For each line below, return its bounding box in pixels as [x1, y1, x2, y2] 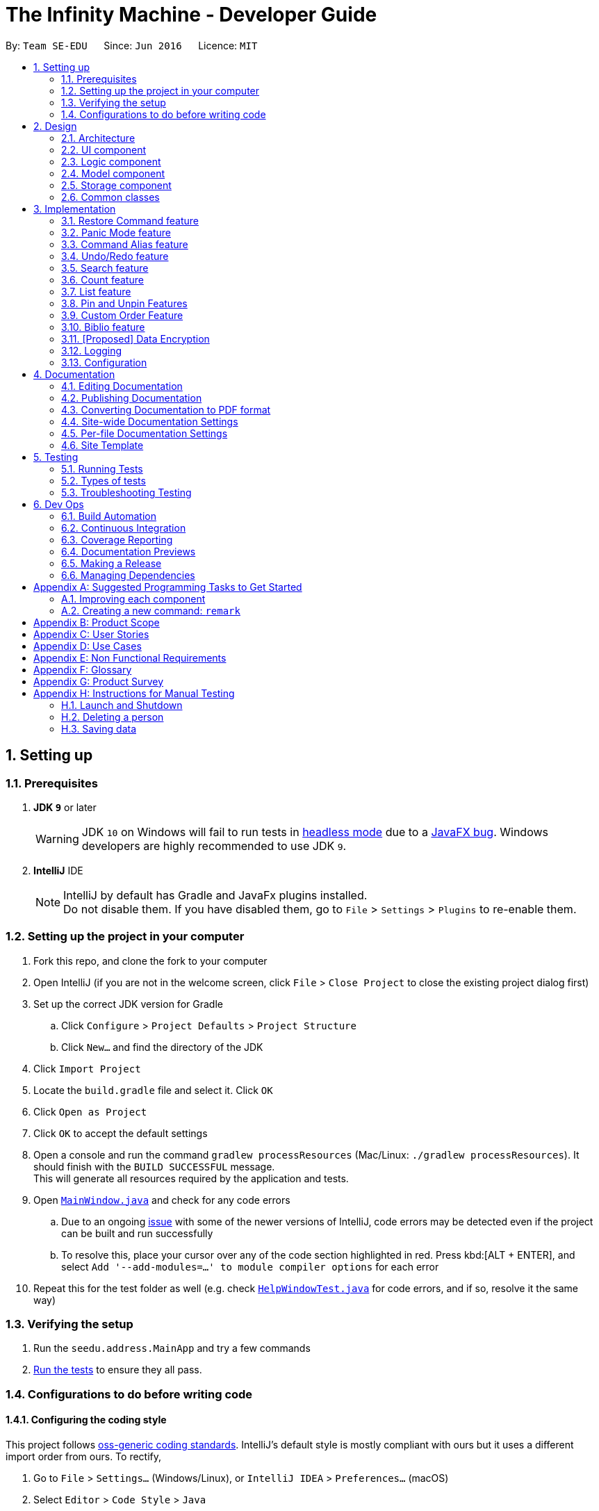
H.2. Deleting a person [61, 710, 164, 723]
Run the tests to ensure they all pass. [33, 1364, 202, 1376]
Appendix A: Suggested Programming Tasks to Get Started [33, 580, 302, 593]
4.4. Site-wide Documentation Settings [61, 415, 238, 427]
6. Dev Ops [33, 498, 84, 510]
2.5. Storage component [61, 179, 172, 191]
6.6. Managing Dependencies [61, 569, 195, 581]
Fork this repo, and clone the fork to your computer [33, 954, 268, 967]
